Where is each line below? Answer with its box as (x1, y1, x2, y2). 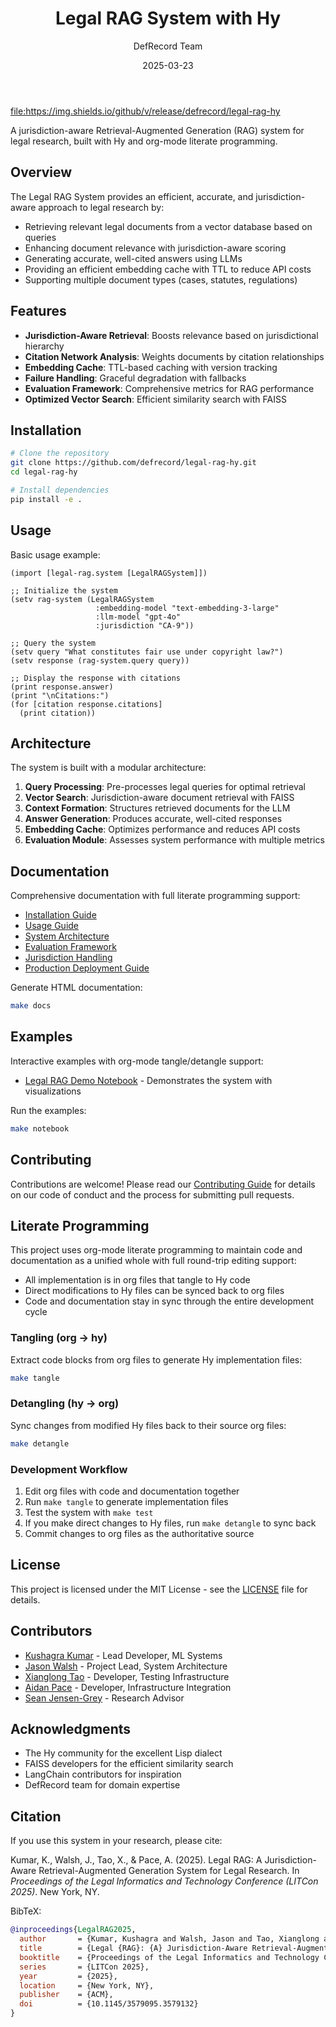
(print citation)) (19, 708, 97, 718)
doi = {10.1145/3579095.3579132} (19, 1999, 199, 2009)
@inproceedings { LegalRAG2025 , (10, 1925, 137, 1935)
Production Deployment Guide (24, 962, 150, 974)
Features (10, 303, 67, 320)
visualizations (24, 1085, 82, 1097)
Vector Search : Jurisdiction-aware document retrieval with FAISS (24, 792, 295, 804)
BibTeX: (10, 1905, 42, 1917)
